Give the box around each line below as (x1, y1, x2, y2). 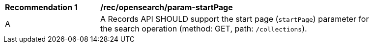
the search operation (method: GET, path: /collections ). (100, 24, 307, 33)
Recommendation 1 (5, 2, 78, 12)
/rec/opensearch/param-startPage (100, 2, 233, 12)
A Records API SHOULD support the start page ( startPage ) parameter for (100, 14, 369, 24)
